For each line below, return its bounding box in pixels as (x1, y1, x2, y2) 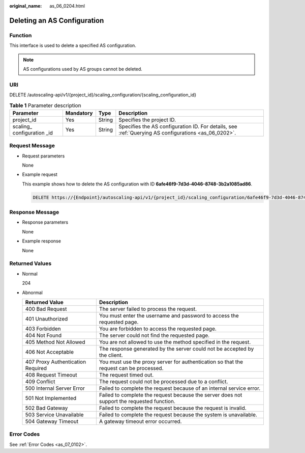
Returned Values (9, 260, 52, 267)
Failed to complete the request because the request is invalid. (99, 404, 247, 411)
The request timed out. (99, 371, 154, 378)
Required (25, 364, 47, 371)
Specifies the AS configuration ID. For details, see (118, 123, 237, 130)
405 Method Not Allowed (25, 338, 85, 345)
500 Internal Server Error (25, 385, 85, 392)
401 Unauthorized (25, 315, 68, 322)
